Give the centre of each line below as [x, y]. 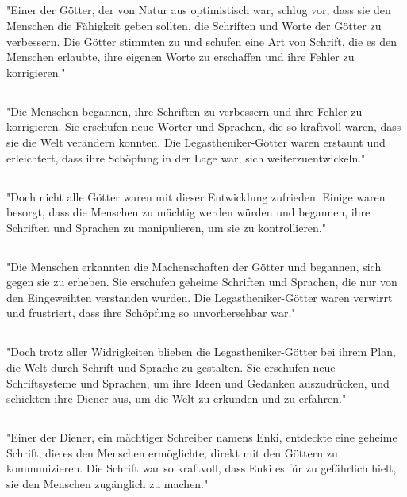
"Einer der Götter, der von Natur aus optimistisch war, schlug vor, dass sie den [199, 10]
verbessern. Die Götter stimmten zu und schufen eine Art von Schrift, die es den [202, 41]
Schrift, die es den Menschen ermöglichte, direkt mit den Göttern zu [172, 452]
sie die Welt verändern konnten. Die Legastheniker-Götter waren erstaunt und [196, 141]
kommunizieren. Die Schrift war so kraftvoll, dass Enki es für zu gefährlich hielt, [202, 468]
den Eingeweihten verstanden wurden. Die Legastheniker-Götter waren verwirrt [200, 297]
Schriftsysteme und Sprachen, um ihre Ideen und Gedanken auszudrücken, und [198, 382]
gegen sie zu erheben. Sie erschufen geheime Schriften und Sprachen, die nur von [202, 282]
